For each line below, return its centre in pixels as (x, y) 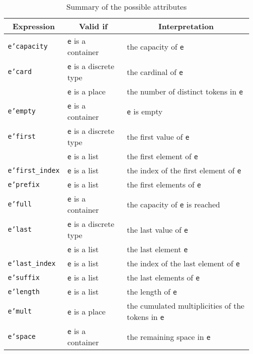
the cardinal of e (155, 72)
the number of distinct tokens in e (185, 91)
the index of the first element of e (184, 170)
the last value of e (157, 229)
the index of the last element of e (183, 263)
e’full (20, 204)
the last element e (157, 249)
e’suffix (24, 277)
